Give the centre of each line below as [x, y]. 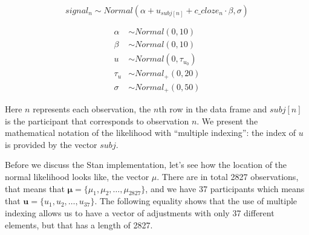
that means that [35, 188]
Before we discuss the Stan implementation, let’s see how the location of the [146, 165]
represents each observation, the [92, 109]
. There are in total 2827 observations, [228, 177]
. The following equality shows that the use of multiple [196, 201]
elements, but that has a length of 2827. [79, 224]
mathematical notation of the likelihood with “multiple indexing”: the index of [151, 133]
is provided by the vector [51, 144]
